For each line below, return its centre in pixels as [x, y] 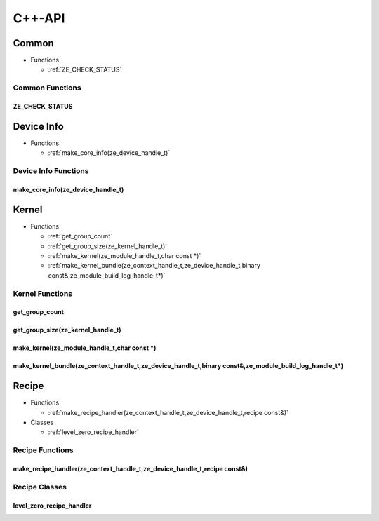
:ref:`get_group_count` [80, 236]
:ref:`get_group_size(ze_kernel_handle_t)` [108, 246]
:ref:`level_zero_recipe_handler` [94, 432]
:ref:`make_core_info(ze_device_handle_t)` [109, 153]
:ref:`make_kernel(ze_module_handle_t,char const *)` [125, 255]
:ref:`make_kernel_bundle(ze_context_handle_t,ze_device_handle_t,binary [154, 266]
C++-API [39, 18]
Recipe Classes [40, 487]
